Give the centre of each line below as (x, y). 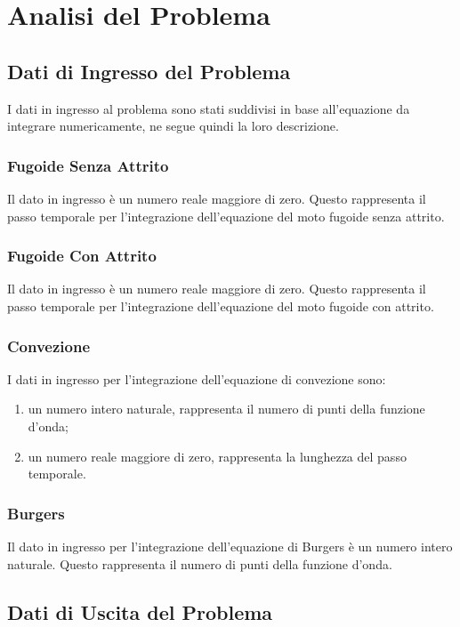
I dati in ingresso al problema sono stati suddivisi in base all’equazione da (209, 108)
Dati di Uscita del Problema (140, 611)
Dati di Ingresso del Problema (149, 71)
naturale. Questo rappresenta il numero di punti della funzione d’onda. (200, 563)
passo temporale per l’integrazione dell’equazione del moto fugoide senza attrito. (226, 216)
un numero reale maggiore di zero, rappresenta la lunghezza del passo (217, 456)
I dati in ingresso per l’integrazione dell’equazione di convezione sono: (197, 378)
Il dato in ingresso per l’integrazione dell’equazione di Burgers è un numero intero (230, 546)
